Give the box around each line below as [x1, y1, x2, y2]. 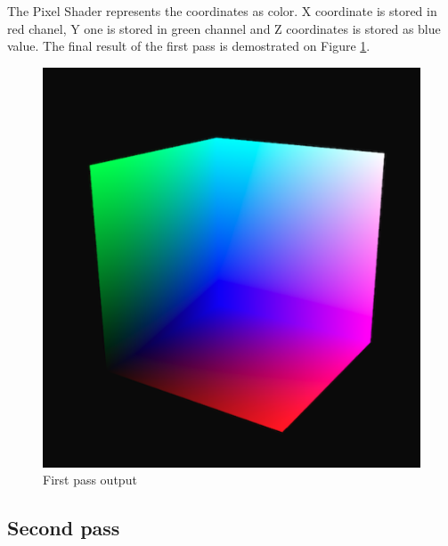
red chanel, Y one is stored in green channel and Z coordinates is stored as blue [7, 19, 441, 37]
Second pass [7, 514, 120, 542]
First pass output [43, 470, 137, 489]
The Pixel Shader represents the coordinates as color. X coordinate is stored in [7, 2, 437, 20]
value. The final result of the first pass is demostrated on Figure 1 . [7, 37, 371, 55]
